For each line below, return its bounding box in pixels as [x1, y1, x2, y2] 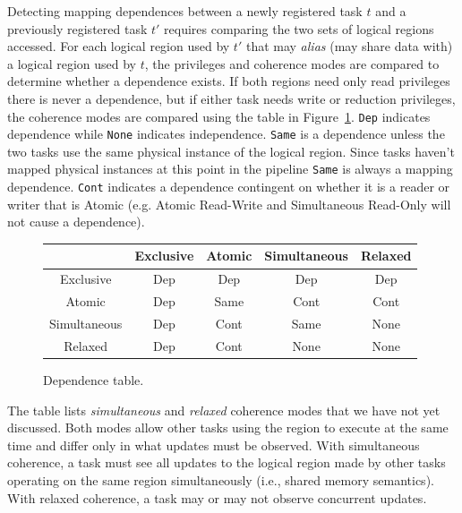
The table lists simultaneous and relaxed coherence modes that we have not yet [7, 400, 441, 419]
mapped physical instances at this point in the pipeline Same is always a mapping [7, 159, 453, 178]
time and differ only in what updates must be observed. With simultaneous [7, 435, 420, 454]
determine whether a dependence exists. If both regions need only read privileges [7, 72, 450, 90]
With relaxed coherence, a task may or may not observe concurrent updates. [7, 488, 427, 507]
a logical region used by [7, 54, 137, 73]
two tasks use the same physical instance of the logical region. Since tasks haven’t [7, 141, 455, 160]
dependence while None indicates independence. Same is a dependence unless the [7, 124, 445, 143]
